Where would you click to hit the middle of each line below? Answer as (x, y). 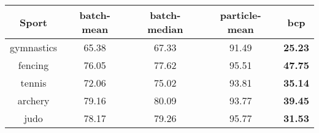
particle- (240, 15)
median (165, 29)
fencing (33, 65)
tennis (33, 83)
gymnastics (34, 47)
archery (33, 100)
